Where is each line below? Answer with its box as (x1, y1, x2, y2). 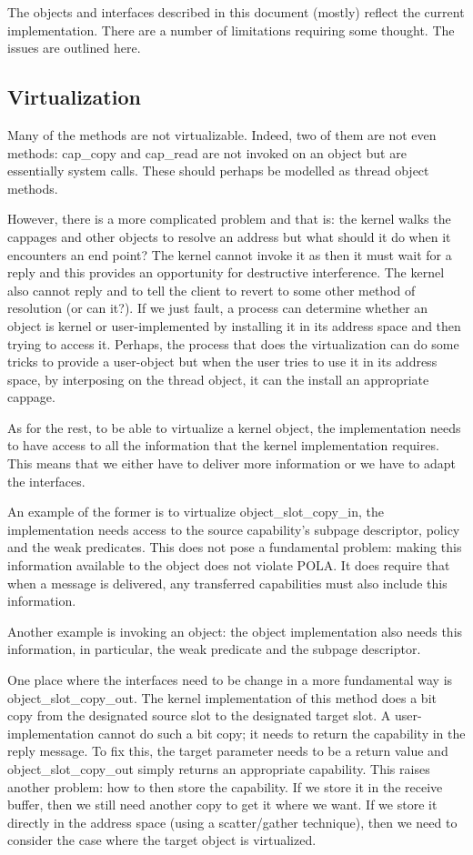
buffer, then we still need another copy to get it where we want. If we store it (7, 795, 438, 814)
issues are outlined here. (7, 38, 141, 57)
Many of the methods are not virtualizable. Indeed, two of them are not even (7, 125, 437, 144)
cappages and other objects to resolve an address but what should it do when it (7, 226, 451, 246)
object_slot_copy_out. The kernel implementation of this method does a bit (7, 688, 437, 707)
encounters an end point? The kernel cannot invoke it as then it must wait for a (7, 245, 452, 264)
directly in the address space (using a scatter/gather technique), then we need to (7, 812, 458, 831)
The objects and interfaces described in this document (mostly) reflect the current (7, 3, 465, 21)
